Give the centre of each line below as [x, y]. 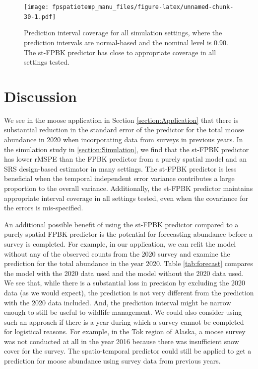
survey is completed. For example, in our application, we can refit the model [120, 243]
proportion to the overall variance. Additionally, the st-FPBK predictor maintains [129, 188]
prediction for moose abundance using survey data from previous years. [112, 361]
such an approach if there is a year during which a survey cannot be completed [124, 322]
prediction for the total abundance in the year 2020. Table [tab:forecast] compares [129, 263]
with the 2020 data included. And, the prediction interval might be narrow [118, 302]
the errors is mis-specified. [44, 208]
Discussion [40, 96]
